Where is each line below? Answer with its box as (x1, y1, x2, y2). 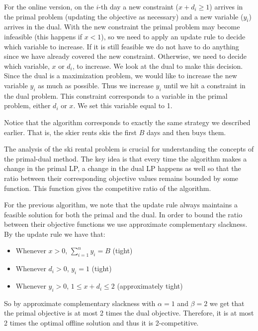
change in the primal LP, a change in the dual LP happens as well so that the (4, 163, 241, 173)
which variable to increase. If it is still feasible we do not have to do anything (4, 41, 239, 51)
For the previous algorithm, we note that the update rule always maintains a (4, 199, 238, 210)
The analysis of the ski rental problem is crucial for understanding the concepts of (4, 144, 254, 154)
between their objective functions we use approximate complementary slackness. (4, 219, 248, 229)
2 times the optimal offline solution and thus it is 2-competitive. (4, 318, 199, 328)
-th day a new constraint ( (98, 1, 179, 11)
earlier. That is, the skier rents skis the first (4, 127, 137, 137)
